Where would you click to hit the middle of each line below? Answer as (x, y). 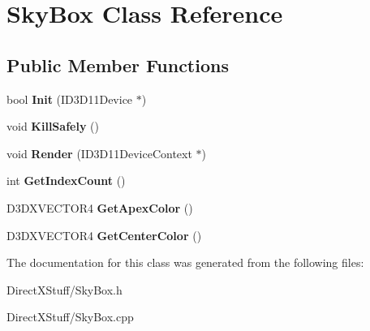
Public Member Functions (118, 64)
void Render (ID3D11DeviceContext (99, 153)
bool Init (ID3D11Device (70, 99)
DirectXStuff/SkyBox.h (65, 289)
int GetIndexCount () (66, 181)
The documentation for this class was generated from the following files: (185, 262)
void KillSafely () (53, 126)
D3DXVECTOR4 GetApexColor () (100, 207)
